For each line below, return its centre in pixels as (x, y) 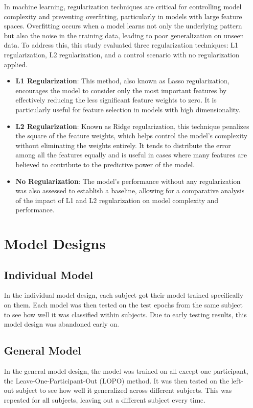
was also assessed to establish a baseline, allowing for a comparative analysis (130, 191)
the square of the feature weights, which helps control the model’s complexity (131, 136)
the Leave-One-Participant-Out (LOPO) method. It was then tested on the (116, 380)
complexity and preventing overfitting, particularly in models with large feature (123, 16)
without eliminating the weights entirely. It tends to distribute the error (123, 145)
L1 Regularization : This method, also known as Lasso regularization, (122, 81)
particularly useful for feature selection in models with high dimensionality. (128, 109)
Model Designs (55, 243)
